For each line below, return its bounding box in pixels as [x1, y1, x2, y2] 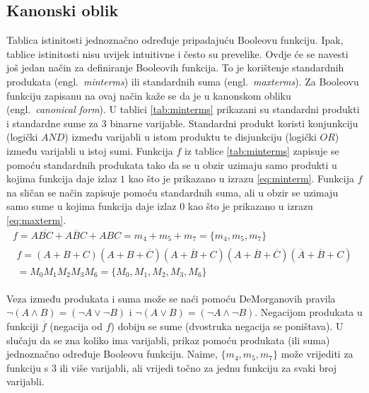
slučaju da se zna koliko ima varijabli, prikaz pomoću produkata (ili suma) [6, 332, 330, 347]
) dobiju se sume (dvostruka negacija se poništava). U [110, 319, 344, 334]
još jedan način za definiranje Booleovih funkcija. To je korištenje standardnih [6, 60, 344, 75]
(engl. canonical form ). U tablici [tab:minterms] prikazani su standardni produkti [6, 102, 360, 117]
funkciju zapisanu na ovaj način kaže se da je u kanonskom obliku [6, 88, 291, 102]
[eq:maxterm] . [6, 212, 66, 227]
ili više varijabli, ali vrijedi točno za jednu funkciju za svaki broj [59, 360, 337, 375]
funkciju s [6, 360, 49, 375]
